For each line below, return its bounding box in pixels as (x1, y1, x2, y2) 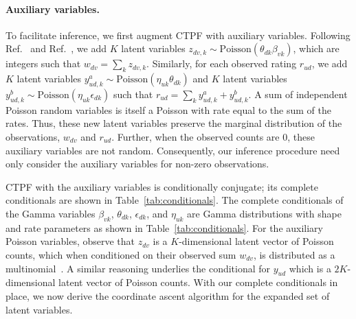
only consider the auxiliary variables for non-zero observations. (5, 156, 269, 171)
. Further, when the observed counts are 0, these (111, 129, 315, 143)
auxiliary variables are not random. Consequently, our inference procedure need (5, 143, 340, 157)
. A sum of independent (248, 86, 348, 101)
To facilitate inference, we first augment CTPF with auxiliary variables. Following (5, 27, 351, 42)
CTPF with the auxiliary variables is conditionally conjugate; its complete (5, 179, 318, 193)
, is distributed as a (253, 247, 335, 261)
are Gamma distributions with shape (187, 206, 342, 220)
